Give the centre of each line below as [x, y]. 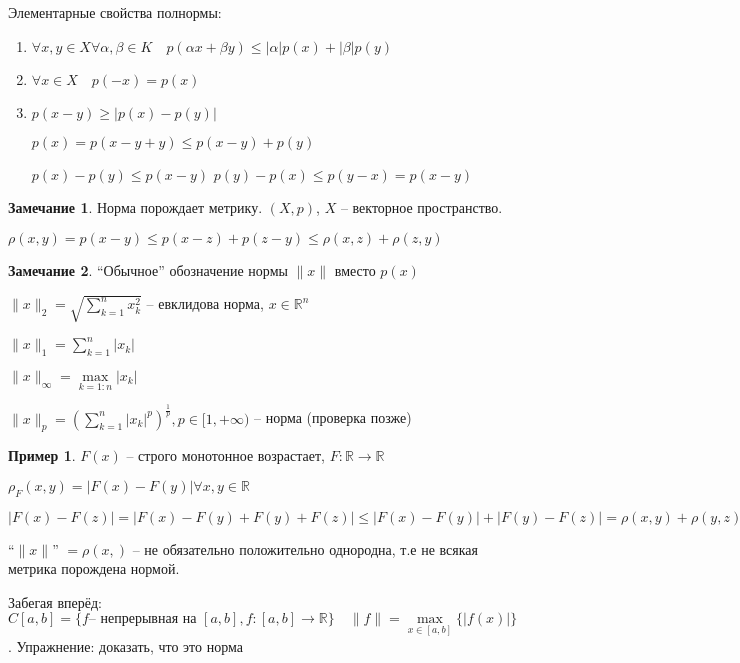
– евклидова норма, [205, 303]
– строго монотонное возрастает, [225, 455]
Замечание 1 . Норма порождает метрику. [135, 207]
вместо [355, 269]
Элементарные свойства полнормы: [115, 12]
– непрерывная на [142, 619]
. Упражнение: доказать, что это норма [125, 645]
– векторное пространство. [421, 207]
